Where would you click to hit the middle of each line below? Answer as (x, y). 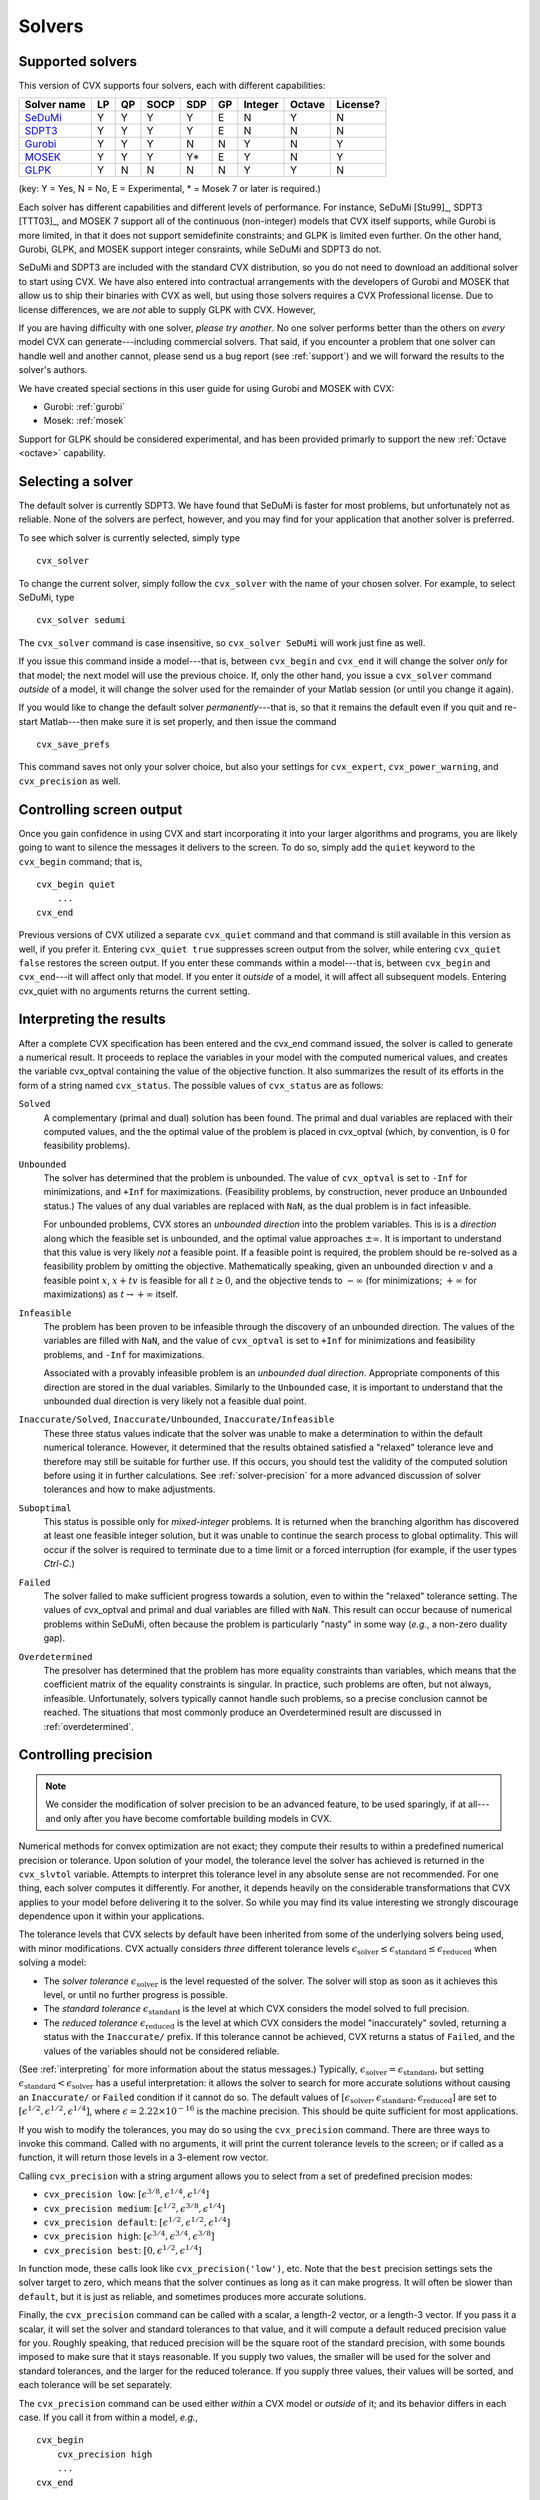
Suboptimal (45, 1508)
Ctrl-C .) (59, 1564)
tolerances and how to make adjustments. (129, 1489)
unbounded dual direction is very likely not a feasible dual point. (175, 1401)
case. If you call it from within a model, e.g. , (108, 2417)
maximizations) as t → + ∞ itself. (111, 1294)
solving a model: (52, 1962)
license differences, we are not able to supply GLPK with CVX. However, (167, 309)
